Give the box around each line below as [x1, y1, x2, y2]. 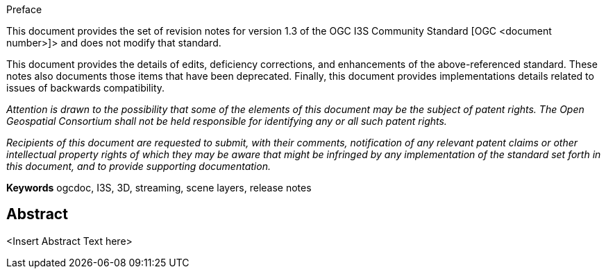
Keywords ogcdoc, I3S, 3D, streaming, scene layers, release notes [6, 182, 312, 194]
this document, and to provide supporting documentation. [6, 160, 271, 172]
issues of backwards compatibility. [6, 82, 165, 94]
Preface [6, 3, 42, 15]
